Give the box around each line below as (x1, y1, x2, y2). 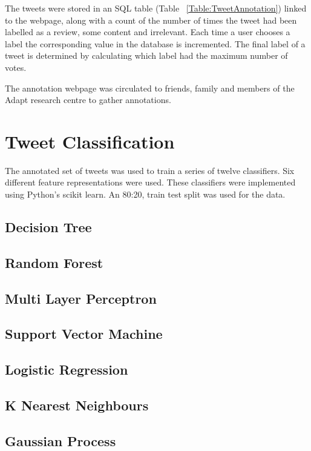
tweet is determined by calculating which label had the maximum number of (5, 49, 288, 62)
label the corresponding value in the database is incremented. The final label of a (5, 37, 306, 50)
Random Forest (5, 253, 103, 272)
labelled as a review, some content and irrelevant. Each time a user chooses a (5, 25, 290, 38)
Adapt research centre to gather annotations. (5, 93, 171, 106)
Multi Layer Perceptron (5, 289, 157, 307)
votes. (5, 61, 27, 73)
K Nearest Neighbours (5, 395, 149, 414)
